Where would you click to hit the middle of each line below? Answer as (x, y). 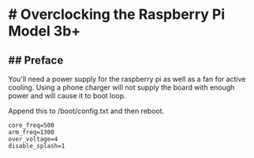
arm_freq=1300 (32, 132)
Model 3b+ (45, 31)
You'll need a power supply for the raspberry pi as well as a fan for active (127, 79)
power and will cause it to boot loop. (67, 96)
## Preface (36, 60)
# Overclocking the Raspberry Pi (117, 15)
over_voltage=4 (33, 139)
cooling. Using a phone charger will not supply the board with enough (121, 87)
